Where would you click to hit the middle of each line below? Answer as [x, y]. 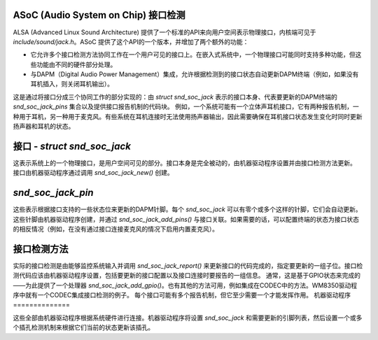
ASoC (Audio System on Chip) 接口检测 [99, 15]
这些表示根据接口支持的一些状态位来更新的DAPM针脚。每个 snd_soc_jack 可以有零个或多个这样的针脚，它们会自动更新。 [187, 209]
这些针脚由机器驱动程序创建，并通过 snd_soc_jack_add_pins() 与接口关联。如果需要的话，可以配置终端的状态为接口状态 [186, 219]
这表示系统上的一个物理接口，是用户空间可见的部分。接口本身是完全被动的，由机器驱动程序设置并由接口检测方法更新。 [184, 163]
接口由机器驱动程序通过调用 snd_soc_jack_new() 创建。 [93, 173]
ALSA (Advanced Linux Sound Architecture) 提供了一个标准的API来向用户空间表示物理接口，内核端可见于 [164, 32]
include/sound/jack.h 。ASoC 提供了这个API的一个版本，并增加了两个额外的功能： [131, 41]
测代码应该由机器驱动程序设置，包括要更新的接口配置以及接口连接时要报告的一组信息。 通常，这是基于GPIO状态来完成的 [187, 276]
